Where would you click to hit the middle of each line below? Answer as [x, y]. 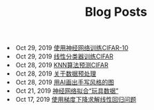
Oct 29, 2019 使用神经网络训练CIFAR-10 [73, 48]
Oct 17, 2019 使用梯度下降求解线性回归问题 [76, 100]
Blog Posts [116, 12]
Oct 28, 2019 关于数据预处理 [56, 74]
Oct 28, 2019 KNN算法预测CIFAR [62, 65]
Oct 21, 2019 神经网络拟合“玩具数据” [67, 91]
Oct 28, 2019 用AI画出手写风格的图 [65, 82]
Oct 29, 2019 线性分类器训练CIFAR [65, 56]
